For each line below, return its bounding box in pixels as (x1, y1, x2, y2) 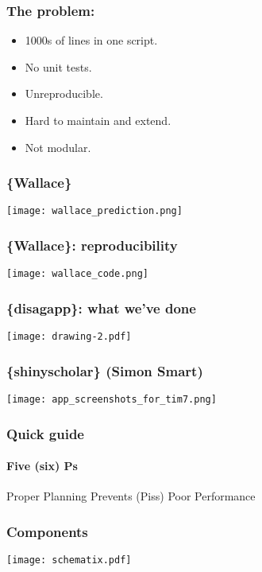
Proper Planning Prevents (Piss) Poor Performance (6, 488, 256, 504)
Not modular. (25, 138, 91, 155)
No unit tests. (25, 58, 92, 75)
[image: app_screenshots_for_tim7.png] (6, 394, 217, 406)
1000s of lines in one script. (25, 32, 158, 49)
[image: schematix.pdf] (6, 554, 132, 566)
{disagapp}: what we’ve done (6, 298, 196, 317)
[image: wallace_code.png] (6, 268, 148, 280)
